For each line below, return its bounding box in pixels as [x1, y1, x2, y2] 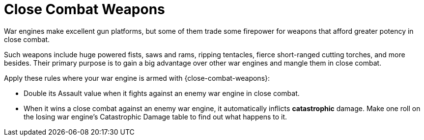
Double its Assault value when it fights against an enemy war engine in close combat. [24, 89, 300, 97]
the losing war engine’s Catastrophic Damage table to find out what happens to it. [24, 112, 287, 121]
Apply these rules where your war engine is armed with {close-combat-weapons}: [4, 73, 270, 82]
